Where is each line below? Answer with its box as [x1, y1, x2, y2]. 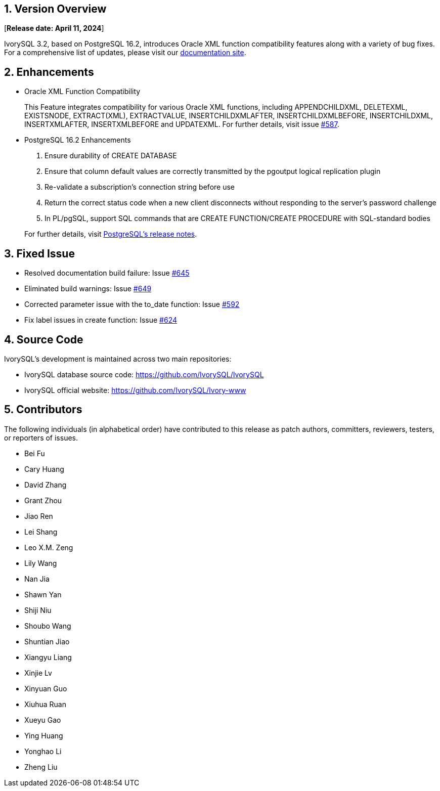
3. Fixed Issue [4, 247, 75, 260]
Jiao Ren [24, 511, 53, 520]
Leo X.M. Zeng [24, 543, 73, 552]
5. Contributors [4, 403, 82, 416]
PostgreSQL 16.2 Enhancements [24, 136, 131, 145]
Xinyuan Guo [24, 684, 67, 693]
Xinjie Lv [24, 668, 52, 677]
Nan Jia [24, 574, 50, 583]
